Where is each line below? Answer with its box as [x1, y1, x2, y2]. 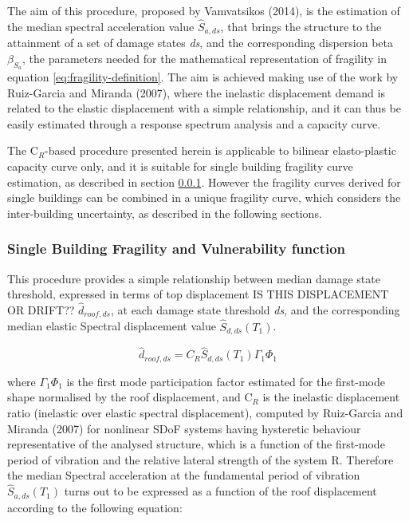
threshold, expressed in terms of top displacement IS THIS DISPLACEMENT [7, 286, 389, 302]
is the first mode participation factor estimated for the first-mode [66, 373, 385, 389]
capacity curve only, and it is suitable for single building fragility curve [7, 158, 353, 175]
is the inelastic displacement [262, 389, 400, 405]
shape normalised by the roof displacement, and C [7, 389, 253, 405]
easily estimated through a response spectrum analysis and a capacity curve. [7, 115, 381, 132]
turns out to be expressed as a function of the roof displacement [64, 483, 377, 499]
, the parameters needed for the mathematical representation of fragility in [22, 49, 387, 66]
